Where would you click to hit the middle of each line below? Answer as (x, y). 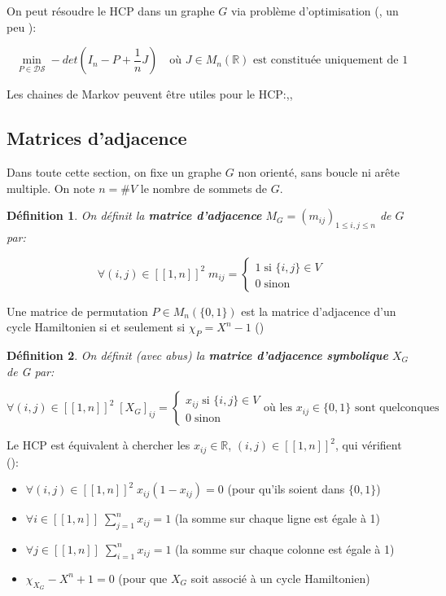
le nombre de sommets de (204, 188)
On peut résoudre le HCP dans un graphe (111, 11)
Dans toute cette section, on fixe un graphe (114, 171)
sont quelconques (397, 408)
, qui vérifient (368, 445)
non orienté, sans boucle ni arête (319, 171)
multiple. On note (51, 188)
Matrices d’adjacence (97, 138)
